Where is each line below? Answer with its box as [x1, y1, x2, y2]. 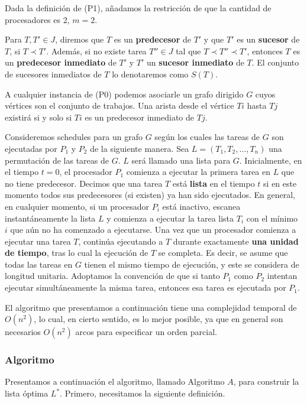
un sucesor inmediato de [147, 56, 244, 69]
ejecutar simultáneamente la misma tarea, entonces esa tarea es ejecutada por [5, 281, 286, 294]
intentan [267, 269, 298, 282]
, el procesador [59, 165, 112, 178]
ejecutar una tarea [5, 235, 71, 247]
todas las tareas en [5, 258, 73, 270]
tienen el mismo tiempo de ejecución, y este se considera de [84, 258, 299, 270]
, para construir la [233, 375, 299, 388]
